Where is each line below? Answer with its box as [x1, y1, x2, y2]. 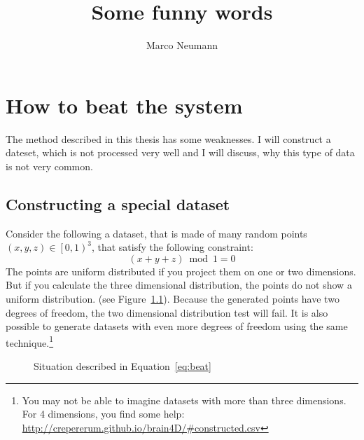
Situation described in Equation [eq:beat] [34, 359, 211, 373]
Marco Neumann [146, 38, 218, 53]
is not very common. [6, 158, 93, 173]
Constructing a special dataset [6, 193, 230, 214]
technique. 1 [6, 333, 54, 350]
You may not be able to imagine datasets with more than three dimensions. [22, 392, 346, 407]
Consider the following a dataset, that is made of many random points [6, 226, 307, 240]
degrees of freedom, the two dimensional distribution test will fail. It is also [6, 305, 328, 319]
